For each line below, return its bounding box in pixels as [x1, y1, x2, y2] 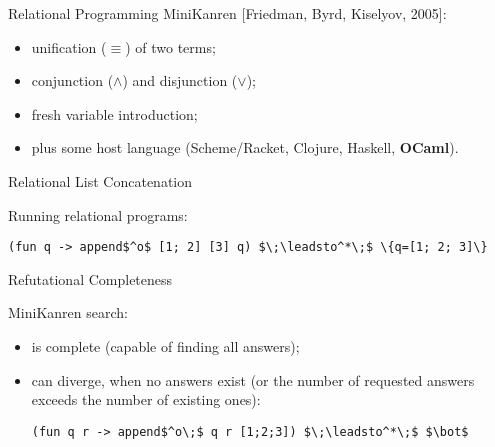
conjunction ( [31, 70, 114, 91]
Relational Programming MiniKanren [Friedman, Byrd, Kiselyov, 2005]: [8, 3, 447, 23]
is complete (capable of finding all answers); [31, 336, 300, 356]
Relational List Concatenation [8, 170, 193, 191]
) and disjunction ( [122, 70, 238, 91]
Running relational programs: [8, 204, 188, 225]
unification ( [31, 36, 107, 57]
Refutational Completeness [8, 268, 173, 289]
